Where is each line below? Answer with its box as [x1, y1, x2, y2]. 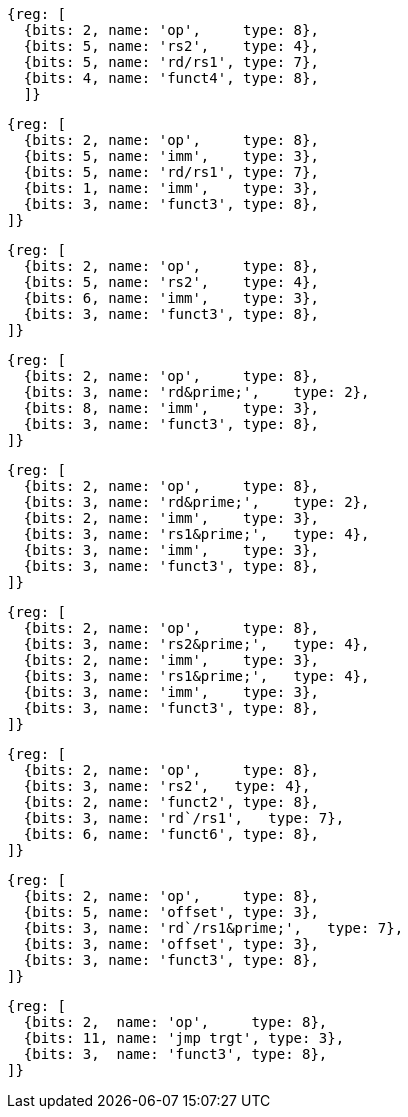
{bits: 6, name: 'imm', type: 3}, [23, 290, 319, 306]
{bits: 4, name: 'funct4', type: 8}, [23, 70, 319, 86]
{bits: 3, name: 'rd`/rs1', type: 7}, [23, 810, 345, 826]
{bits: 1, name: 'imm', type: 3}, [23, 180, 319, 196]
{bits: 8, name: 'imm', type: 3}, [23, 400, 319, 416]
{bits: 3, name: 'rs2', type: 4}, [23, 778, 311, 794]
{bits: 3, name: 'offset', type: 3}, [23, 936, 319, 952]
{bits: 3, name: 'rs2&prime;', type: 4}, [23, 636, 370, 652]
